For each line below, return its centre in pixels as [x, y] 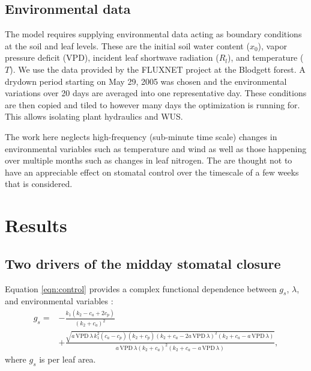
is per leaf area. [68, 359]
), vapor [272, 45]
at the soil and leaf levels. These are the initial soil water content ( [127, 45]
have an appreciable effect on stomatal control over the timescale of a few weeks [152, 172]
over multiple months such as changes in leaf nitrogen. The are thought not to [149, 160]
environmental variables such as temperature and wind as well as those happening [156, 148]
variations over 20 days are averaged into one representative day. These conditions [156, 93]
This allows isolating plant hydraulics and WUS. [94, 116]
